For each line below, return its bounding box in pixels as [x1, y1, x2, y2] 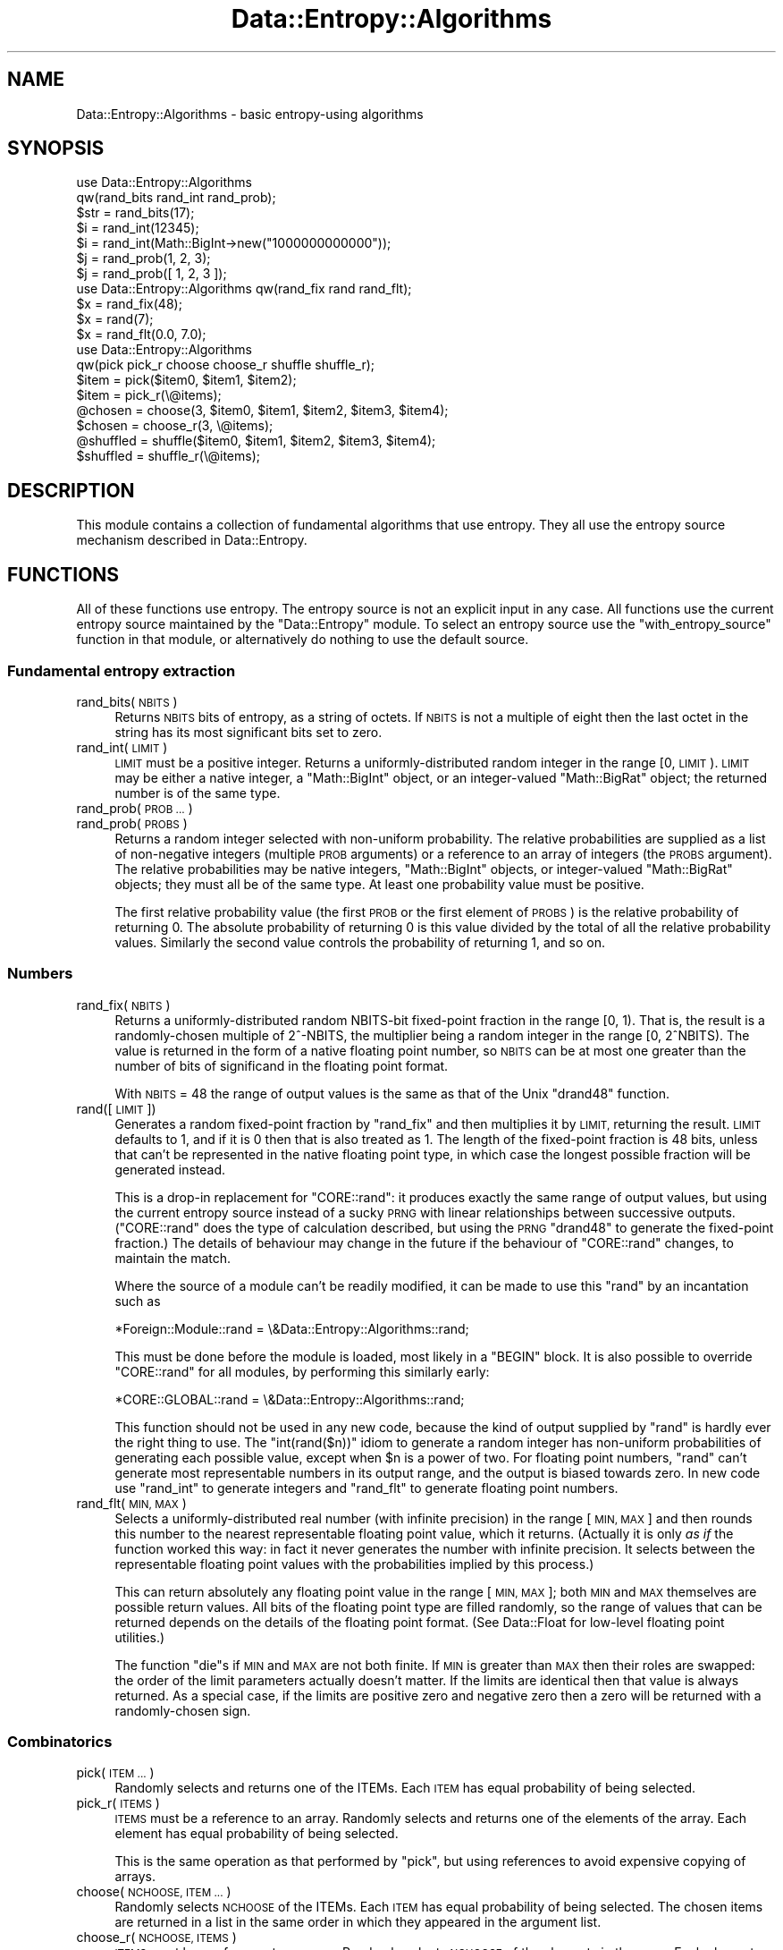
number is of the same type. [114, 784, 281, 801]
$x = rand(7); [76, 311, 154, 327]
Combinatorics [7, 1733, 113, 1751]
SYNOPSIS [7, 137, 105, 160]
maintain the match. [114, 1250, 232, 1266]
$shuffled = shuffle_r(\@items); [76, 448, 261, 464]
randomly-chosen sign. [114, 1702, 251, 1718]
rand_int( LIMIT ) [76, 739, 168, 755]
